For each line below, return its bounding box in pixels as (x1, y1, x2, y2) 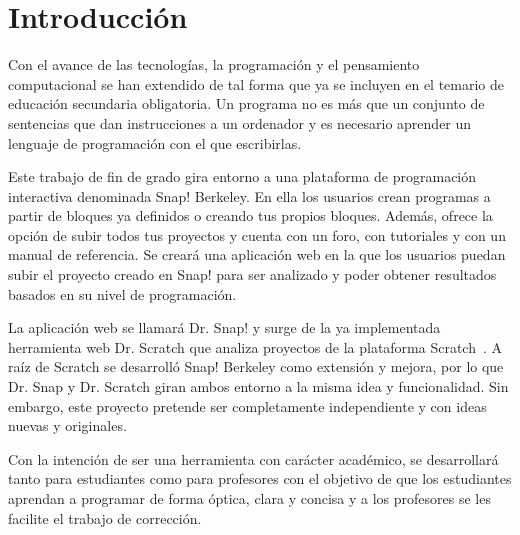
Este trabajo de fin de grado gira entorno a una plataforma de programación (8, 166, 477, 187)
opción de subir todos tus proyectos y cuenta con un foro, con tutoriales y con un (8, 224, 506, 245)
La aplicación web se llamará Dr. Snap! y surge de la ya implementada (8, 317, 441, 338)
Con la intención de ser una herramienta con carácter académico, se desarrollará (8, 448, 499, 469)
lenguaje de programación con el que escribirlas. (8, 132, 302, 153)
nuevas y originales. (8, 415, 127, 436)
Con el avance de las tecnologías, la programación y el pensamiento (8, 54, 420, 75)
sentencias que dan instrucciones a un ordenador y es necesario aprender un (8, 112, 472, 133)
